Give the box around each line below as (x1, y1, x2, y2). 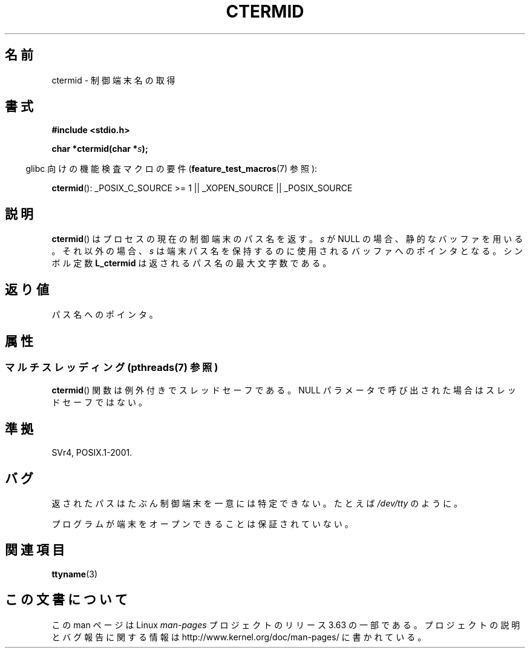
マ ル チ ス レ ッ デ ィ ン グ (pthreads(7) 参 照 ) (5, 361, 218, 373)
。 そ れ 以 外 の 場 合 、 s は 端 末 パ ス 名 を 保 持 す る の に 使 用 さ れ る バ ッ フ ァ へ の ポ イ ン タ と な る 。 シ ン (51, 246, 523, 257)
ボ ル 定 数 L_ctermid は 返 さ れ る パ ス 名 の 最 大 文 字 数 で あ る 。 (51, 258, 332, 269)
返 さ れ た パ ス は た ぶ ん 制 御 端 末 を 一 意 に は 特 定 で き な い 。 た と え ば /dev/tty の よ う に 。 (51, 498, 463, 509)
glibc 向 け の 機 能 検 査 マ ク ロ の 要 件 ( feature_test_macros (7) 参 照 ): (25, 163, 318, 174)
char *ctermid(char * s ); (51, 143, 148, 154)
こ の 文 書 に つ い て (5, 592, 128, 608)
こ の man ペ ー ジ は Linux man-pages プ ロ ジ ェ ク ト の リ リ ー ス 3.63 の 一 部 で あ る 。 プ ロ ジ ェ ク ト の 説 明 (51, 619, 520, 630)
